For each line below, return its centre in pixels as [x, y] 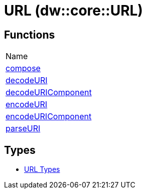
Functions [30, 35]
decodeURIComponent [49, 92]
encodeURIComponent [49, 117]
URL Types [42, 169]
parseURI [23, 129]
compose [23, 68]
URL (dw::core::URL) [74, 11]
